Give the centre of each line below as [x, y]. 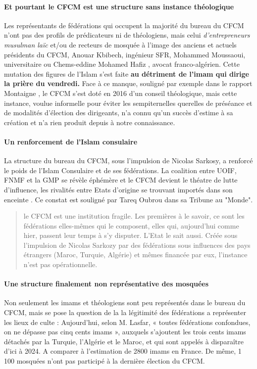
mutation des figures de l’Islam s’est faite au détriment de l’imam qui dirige [127, 73]
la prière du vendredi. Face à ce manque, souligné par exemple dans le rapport [128, 83]
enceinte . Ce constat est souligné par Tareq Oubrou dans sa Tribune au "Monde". [128, 199]
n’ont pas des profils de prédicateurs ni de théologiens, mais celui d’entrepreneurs [127, 35]
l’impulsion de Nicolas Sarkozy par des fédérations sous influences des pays [137, 245]
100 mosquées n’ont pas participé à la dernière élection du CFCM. [104, 361]
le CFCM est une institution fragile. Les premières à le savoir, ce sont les [134, 216]
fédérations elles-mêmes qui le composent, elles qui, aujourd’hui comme [131, 225]
